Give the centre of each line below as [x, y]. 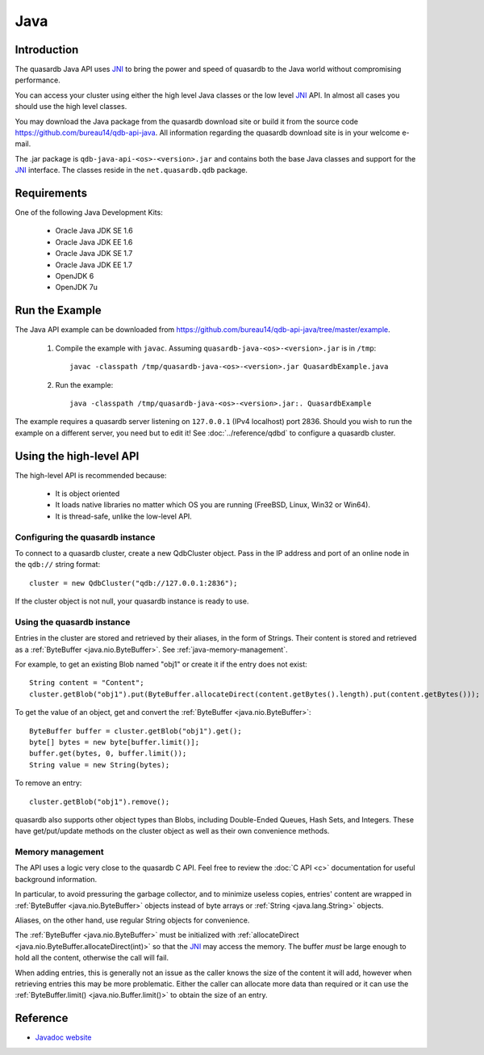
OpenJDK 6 [75, 276]
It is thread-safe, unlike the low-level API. [124, 516]
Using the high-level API [77, 456]
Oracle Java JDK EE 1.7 [94, 265]
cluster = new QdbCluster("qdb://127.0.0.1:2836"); [134, 583]
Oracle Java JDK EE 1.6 [94, 242]
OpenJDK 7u [77, 288]
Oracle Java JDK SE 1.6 [94, 231]
